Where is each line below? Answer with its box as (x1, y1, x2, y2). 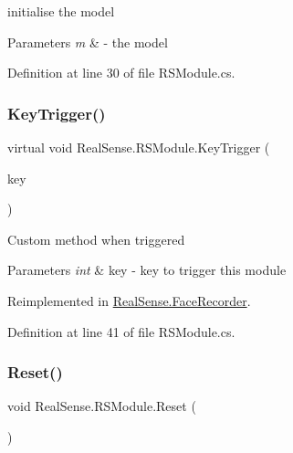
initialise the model (7, 2, 115, 20)
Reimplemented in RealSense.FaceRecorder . (7, 290, 251, 310)
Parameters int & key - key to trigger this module (7, 260, 287, 279)
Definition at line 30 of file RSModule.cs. (7, 63, 235, 82)
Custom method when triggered (7, 229, 185, 248)
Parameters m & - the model (7, 32, 168, 51)
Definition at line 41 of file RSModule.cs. (7, 321, 235, 341)
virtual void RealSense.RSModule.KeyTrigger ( (7, 138, 270, 156)
